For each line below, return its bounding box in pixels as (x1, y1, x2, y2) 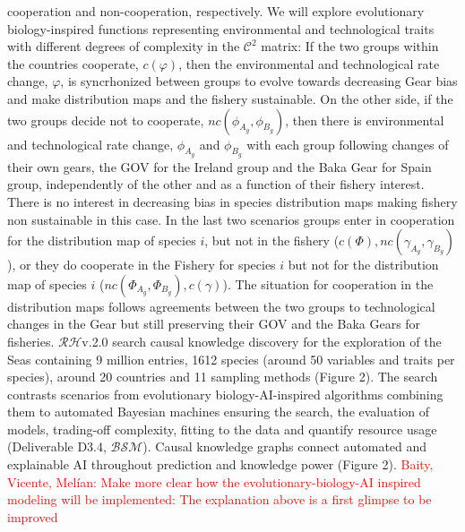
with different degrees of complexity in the (7, 37, 240, 56)
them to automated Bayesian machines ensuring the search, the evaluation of (7, 402, 430, 421)
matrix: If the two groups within (261, 37, 439, 56)
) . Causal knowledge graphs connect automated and (142, 437, 427, 456)
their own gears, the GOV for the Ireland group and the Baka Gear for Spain (7, 157, 432, 176)
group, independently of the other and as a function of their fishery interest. (7, 175, 425, 193)
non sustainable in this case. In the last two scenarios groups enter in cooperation (7, 210, 455, 228)
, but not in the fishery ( (204, 231, 340, 250)
